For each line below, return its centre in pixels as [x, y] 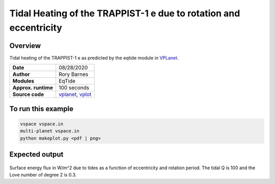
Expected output [36, 155]
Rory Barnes [74, 74]
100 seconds [74, 88]
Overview [25, 46]
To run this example [42, 109]
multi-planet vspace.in [50, 131]
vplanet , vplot [75, 94]
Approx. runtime [33, 88]
